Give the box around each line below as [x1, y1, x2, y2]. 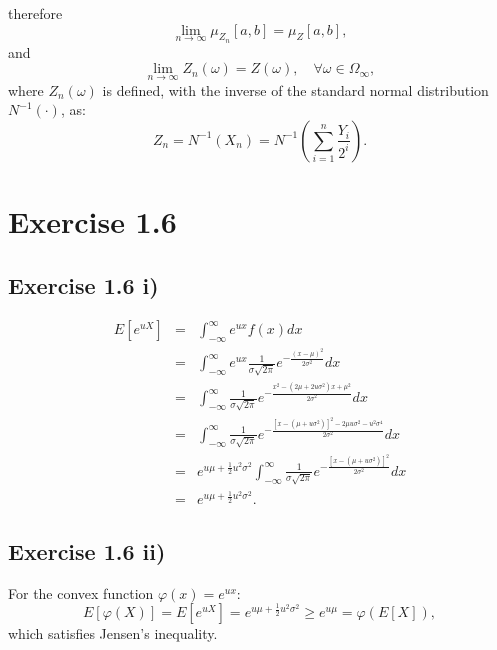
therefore [8, 3, 63, 23]
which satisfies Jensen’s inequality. [8, 623, 218, 644]
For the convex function [8, 582, 154, 603]
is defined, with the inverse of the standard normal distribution [102, 79, 489, 100]
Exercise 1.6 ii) [8, 535, 166, 566]
